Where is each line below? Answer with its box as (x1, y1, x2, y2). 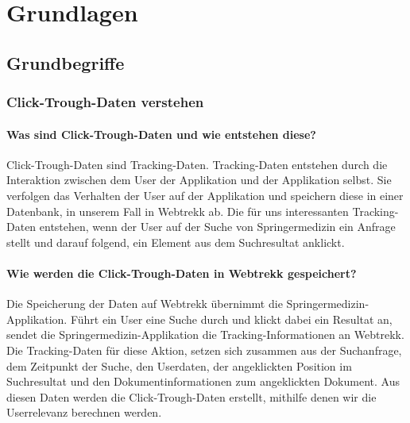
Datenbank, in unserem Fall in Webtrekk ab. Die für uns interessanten (6, 202, 349, 219)
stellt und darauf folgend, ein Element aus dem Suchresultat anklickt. (6, 233, 345, 250)
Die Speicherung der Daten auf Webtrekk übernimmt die (6, 295, 283, 312)
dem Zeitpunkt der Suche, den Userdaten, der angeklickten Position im (6, 357, 352, 374)
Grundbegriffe (6, 50, 125, 75)
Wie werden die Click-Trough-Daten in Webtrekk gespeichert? (6, 264, 357, 281)
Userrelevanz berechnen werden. (6, 404, 162, 421)
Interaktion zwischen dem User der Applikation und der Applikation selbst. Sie (6, 171, 392, 188)
